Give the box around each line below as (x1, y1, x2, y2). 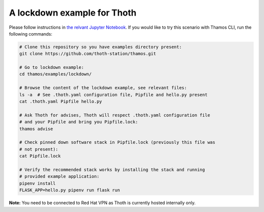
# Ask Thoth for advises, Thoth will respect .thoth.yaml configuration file (19, 112, 210, 118)
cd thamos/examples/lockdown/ (19, 71, 92, 77)
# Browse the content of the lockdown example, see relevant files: (19, 85, 187, 91)
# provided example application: (19, 173, 100, 179)
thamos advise (19, 126, 53, 132)
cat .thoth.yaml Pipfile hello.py (19, 99, 102, 104)
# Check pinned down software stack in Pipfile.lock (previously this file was (19, 139, 216, 145)
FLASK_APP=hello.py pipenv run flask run (19, 188, 120, 193)
